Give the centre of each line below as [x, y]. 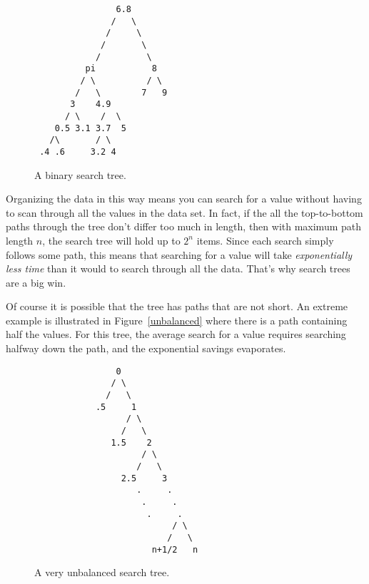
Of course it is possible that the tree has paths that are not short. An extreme [177, 306]
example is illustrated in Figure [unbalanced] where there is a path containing [177, 320]
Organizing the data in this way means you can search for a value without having [184, 199]
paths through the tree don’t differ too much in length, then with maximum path [184, 226]
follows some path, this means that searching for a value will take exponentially [179, 254]
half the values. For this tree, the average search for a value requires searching [176, 334]
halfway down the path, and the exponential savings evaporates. [146, 348]
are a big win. [36, 282]
